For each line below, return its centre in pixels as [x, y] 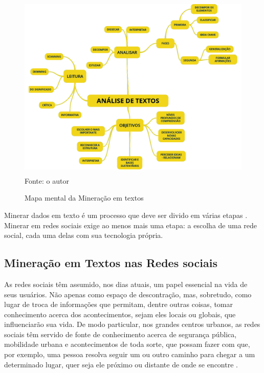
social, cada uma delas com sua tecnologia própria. [84, 235]
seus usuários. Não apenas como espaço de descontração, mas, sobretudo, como [128, 294]
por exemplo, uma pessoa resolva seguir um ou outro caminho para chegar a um [130, 354]
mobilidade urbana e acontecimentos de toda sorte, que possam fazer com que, [127, 344]
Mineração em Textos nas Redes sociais [111, 263]
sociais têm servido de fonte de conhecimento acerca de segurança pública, [120, 334]
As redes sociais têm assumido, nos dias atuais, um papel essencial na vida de [126, 284]
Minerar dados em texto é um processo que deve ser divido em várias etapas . [126, 215]
